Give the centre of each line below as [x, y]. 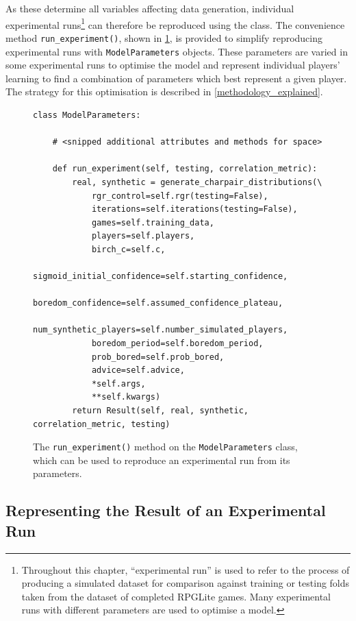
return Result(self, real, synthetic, [160, 411]
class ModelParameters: [87, 115]
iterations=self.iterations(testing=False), [194, 209]
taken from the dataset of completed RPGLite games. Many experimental [176, 596]
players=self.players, [143, 236]
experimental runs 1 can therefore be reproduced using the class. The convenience [175, 23]
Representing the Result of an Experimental [166, 510]
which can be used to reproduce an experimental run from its [162, 460]
